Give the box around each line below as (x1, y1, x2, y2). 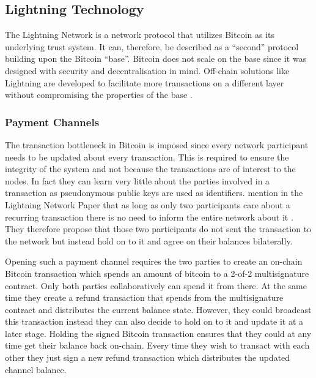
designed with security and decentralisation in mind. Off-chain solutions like (5, 64, 290, 77)
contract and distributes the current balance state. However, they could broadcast (5, 303, 312, 316)
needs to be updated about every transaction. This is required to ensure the (5, 150, 289, 163)
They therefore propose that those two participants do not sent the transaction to (5, 222, 312, 235)
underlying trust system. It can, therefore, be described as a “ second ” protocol (5, 40, 299, 53)
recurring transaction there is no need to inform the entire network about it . (5, 210, 293, 223)
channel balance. (5, 363, 67, 376)
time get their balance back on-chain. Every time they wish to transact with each (5, 339, 310, 352)
